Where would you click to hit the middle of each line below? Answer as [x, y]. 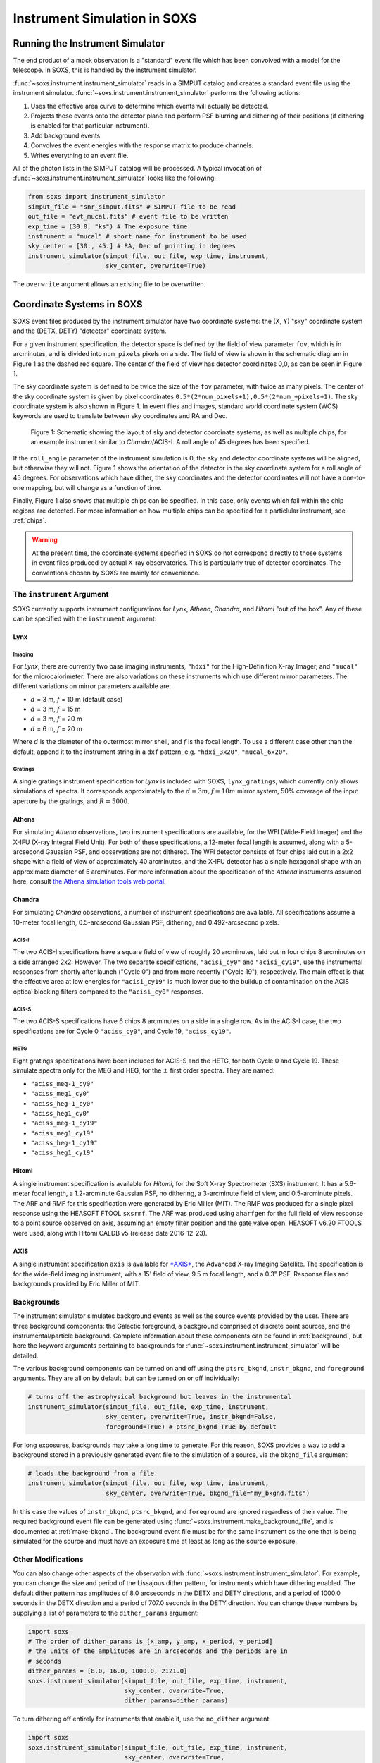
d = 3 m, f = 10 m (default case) [77, 699]
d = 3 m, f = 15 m [56, 709]
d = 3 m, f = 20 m [56, 719]
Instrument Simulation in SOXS [105, 18]
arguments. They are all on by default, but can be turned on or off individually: [126, 1378]
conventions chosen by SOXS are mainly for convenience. [116, 573]
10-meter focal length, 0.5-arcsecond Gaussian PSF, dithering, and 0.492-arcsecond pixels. [146, 922]
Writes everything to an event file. [80, 155]
